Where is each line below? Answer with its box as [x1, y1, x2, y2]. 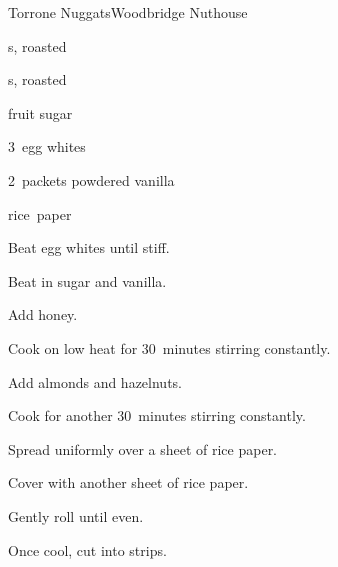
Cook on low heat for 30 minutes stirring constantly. [8, 337, 331, 358]
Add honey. [8, 304, 78, 325]
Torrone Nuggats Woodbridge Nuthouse [8, 2, 248, 22]
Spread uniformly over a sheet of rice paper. [8, 438, 278, 459]
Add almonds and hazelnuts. [8, 371, 183, 392]
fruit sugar [8, 102, 73, 123]
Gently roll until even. [8, 505, 144, 526]
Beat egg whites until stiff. [8, 237, 170, 258]
